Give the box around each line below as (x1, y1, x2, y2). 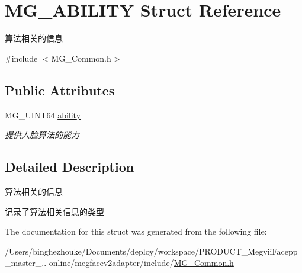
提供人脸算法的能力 (5, 129, 79, 141)
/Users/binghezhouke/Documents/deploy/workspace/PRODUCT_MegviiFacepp (5, 245, 298, 257)
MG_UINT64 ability (5, 108, 81, 121)
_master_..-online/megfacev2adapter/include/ (5, 256, 174, 269)
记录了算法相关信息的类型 (5, 205, 104, 217)
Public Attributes (5, 81, 115, 99)
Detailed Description (5, 158, 134, 176)
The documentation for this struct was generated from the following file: (5, 225, 267, 237)
